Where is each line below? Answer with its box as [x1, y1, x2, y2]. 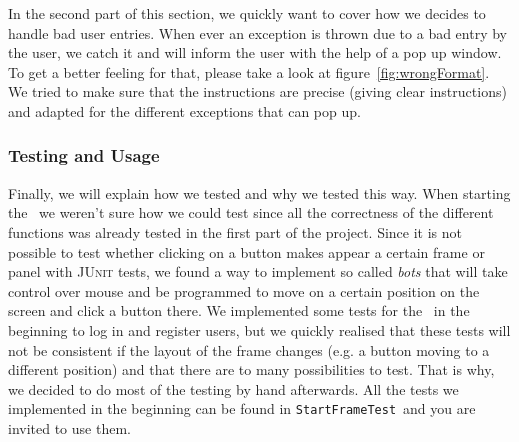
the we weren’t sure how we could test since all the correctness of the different [8, 202, 494, 223]
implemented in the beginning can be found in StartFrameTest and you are [8, 398, 476, 419]
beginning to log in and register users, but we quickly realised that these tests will [8, 319, 511, 340]
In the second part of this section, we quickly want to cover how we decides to [8, 3, 486, 23]
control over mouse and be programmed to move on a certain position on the [8, 280, 480, 301]
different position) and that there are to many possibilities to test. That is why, [8, 359, 495, 380]
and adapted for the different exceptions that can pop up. [8, 100, 361, 121]
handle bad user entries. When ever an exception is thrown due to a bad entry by [8, 22, 507, 43]
